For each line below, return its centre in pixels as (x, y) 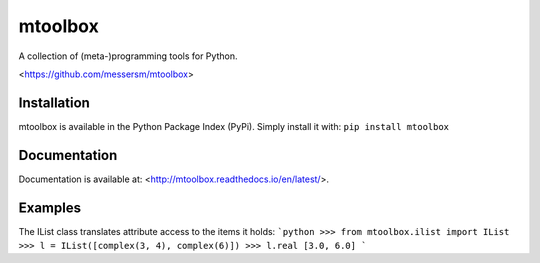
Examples (50, 207)
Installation (54, 102)
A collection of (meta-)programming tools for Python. (128, 56)
